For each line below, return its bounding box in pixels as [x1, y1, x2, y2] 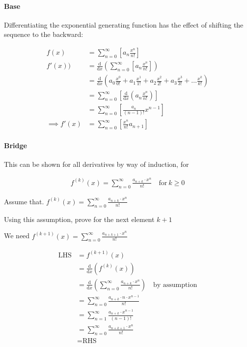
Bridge [4, 140, 27, 150]
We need [4, 230, 30, 241]
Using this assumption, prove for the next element [4, 214, 155, 224]
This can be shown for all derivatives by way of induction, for [4, 158, 189, 169]
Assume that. [4, 196, 44, 206]
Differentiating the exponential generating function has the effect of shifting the [4, 19, 244, 30]
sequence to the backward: [4, 29, 83, 39]
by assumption [153, 281, 197, 288]
